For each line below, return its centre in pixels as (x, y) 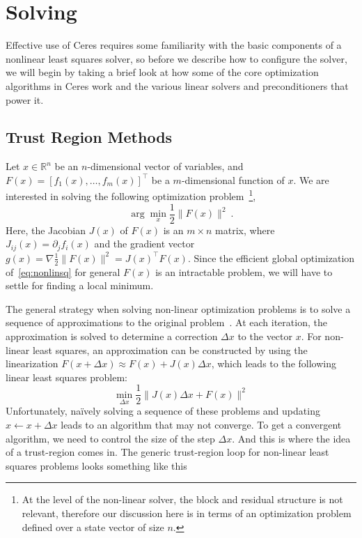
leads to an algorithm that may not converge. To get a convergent (201, 425)
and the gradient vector (144, 244)
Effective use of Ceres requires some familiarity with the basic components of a (174, 45)
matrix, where (245, 230)
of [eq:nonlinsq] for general (63, 271)
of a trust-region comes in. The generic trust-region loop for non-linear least (167, 452)
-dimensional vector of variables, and (165, 166)
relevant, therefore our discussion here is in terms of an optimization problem (187, 513)
